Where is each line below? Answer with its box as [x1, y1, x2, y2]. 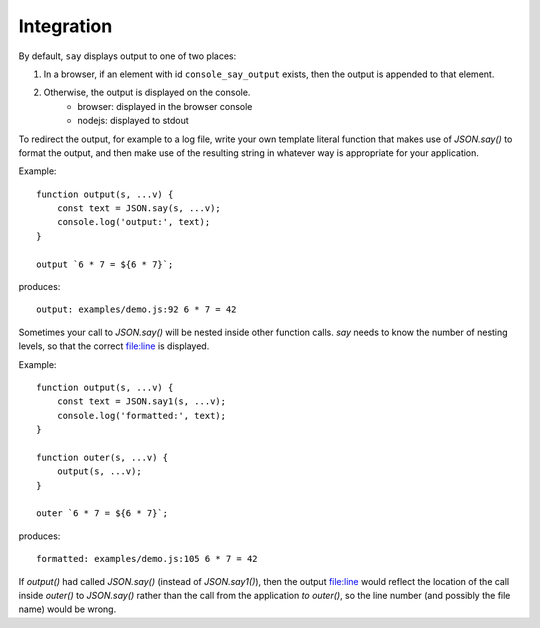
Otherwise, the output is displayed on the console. [43, 86, 251, 99]
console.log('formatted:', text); [56, 410, 227, 421]
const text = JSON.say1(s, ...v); [56, 396, 227, 407]
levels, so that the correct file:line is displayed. [18, 340, 210, 352]
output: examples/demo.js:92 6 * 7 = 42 [36, 304, 237, 315]
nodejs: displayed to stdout [77, 115, 189, 127]
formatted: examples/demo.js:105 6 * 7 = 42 [36, 553, 259, 565]
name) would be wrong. [18, 603, 117, 615]
